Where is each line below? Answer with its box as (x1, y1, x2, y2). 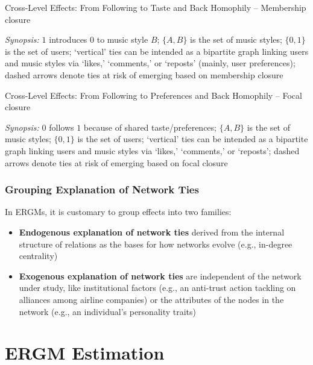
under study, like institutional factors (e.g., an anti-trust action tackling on (19, 281, 296, 294)
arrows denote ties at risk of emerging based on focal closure (5, 156, 228, 169)
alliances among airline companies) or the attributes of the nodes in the (19, 293, 284, 305)
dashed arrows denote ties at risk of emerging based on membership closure (5, 68, 283, 81)
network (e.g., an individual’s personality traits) (19, 305, 197, 317)
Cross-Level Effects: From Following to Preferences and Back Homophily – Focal (5, 89, 302, 101)
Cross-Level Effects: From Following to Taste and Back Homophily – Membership (5, 1, 306, 13)
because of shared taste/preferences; (83, 120, 217, 133)
